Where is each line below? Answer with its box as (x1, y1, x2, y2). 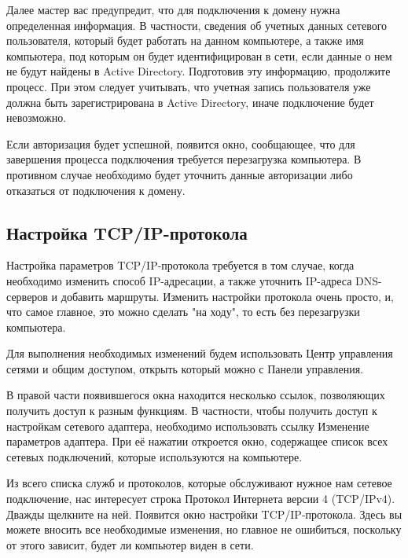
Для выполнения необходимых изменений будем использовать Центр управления (6, 345, 393, 362)
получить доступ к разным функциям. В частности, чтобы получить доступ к (6, 402, 377, 419)
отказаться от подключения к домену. (6, 182, 186, 198)
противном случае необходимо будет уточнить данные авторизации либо (6, 166, 353, 182)
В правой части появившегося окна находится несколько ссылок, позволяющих (6, 387, 385, 403)
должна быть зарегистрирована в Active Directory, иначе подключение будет (6, 94, 374, 110)
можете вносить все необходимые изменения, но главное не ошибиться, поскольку (6, 521, 402, 538)
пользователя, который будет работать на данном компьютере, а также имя (6, 32, 364, 49)
